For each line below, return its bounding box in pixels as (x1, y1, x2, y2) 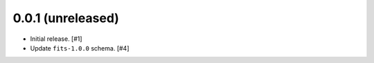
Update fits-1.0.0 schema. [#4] (30, 44, 130, 52)
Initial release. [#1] (30, 35, 82, 43)
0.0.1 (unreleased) (12, 10, 119, 26)
